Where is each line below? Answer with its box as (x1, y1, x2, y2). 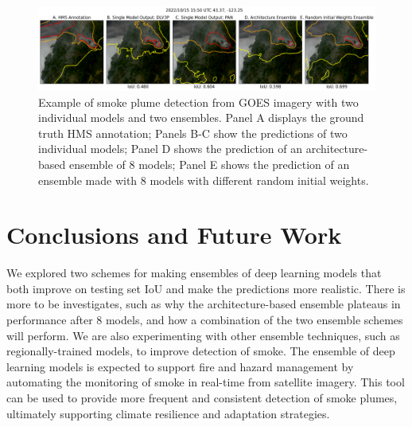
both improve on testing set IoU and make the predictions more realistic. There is (6, 280, 406, 296)
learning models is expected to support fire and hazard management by (6, 358, 354, 374)
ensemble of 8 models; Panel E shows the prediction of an (68, 155, 350, 172)
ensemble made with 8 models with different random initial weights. (38, 171, 369, 188)
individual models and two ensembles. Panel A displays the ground (38, 109, 364, 126)
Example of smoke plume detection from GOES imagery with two (38, 93, 359, 110)
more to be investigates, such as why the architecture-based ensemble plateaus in (6, 296, 401, 312)
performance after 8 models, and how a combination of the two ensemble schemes (6, 311, 403, 328)
